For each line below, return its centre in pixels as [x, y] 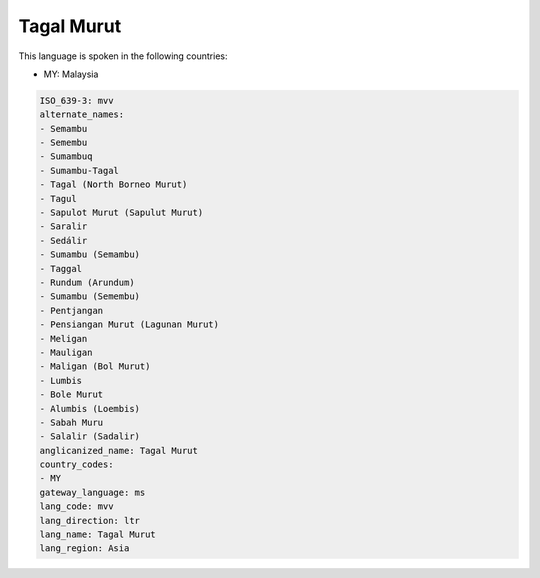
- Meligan [63, 338]
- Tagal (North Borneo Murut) [113, 184]
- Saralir [63, 226]
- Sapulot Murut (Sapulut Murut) [121, 213]
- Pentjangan [71, 310]
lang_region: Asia [84, 548]
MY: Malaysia [71, 74]
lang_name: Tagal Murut [98, 534]
